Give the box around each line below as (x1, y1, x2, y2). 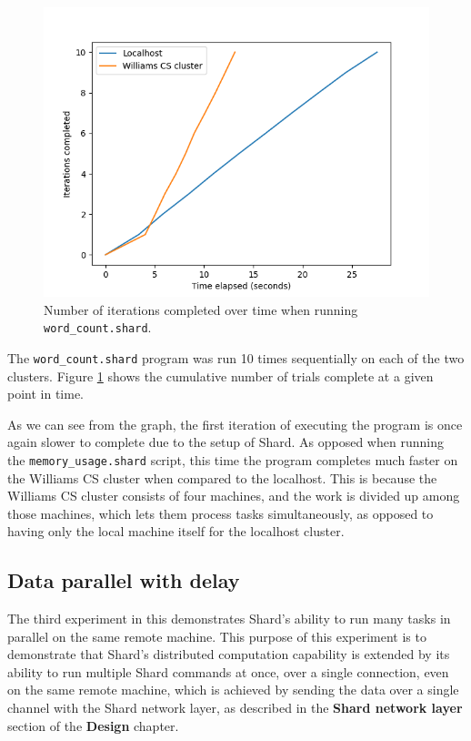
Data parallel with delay (7, 566, 240, 594)
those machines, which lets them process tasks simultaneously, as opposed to (7, 503, 434, 523)
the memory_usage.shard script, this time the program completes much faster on (7, 450, 458, 469)
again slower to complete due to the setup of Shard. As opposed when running (7, 432, 444, 452)
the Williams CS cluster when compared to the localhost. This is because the (7, 468, 437, 487)
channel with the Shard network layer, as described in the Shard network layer (7, 698, 463, 717)
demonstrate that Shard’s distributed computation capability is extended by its (7, 645, 450, 664)
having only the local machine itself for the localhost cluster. (7, 522, 345, 541)
